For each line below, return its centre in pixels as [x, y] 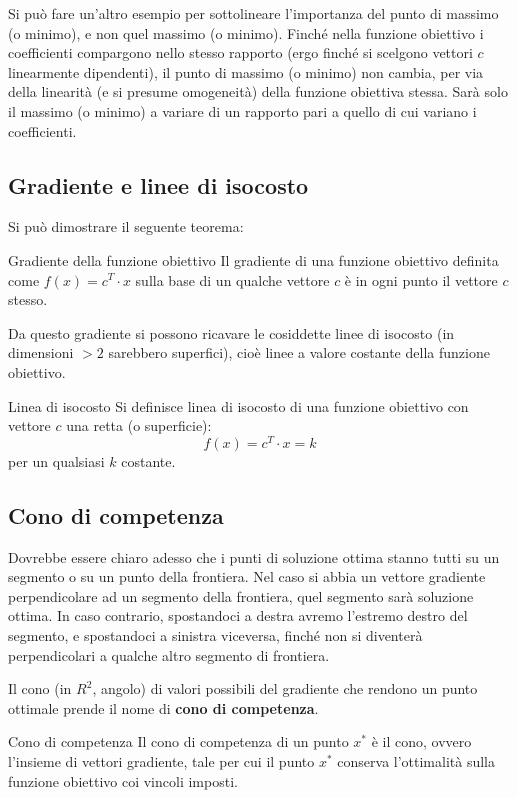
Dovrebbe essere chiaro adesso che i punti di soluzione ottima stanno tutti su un [254, 556]
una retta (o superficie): [139, 425]
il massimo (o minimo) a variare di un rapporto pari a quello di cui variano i [242, 110]
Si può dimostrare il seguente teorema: [126, 226]
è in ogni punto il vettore [421, 279]
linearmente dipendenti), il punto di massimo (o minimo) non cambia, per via [246, 71]
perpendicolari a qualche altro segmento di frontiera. [169, 654]
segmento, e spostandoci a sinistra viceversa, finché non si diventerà [215, 634]
